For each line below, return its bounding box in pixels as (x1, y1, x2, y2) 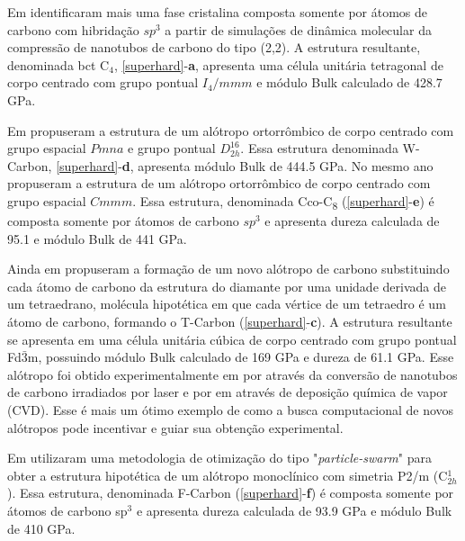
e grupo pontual (128, 139, 216, 158)
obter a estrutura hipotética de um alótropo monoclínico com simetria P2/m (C (7, 465, 448, 484)
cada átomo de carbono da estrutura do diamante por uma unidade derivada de (7, 276, 446, 295)
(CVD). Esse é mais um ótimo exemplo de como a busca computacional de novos (7, 401, 454, 419)
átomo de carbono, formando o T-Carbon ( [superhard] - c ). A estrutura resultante (7, 312, 452, 331)
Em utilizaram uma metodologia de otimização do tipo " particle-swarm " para (7, 448, 432, 467)
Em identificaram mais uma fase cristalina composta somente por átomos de (7, 3, 427, 21)
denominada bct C (7, 55, 110, 74)
